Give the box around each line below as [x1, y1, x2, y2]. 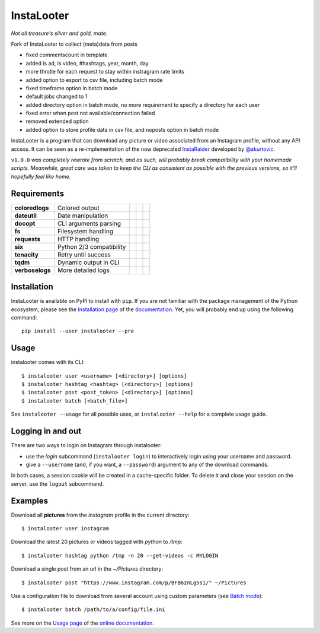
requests [14, 235, 41, 243]
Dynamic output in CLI [57, 258, 120, 267]
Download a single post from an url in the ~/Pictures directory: [11, 565, 163, 572]
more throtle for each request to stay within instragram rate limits [25, 68, 185, 75]
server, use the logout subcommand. [11, 480, 104, 487]
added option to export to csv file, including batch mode [25, 76, 163, 83]
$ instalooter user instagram [21, 526, 110, 532]
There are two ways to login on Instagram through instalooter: [11, 442, 162, 449]
